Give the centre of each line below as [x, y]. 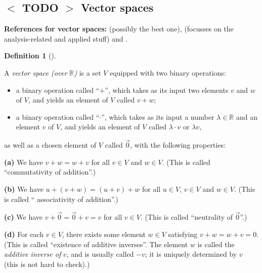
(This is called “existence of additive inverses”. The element [96, 244]
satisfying [183, 234]
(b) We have [24, 189]
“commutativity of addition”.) [50, 172]
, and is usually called [100, 254]
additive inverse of [33, 254]
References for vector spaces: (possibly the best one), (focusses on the [119, 29]
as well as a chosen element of [50, 145]
